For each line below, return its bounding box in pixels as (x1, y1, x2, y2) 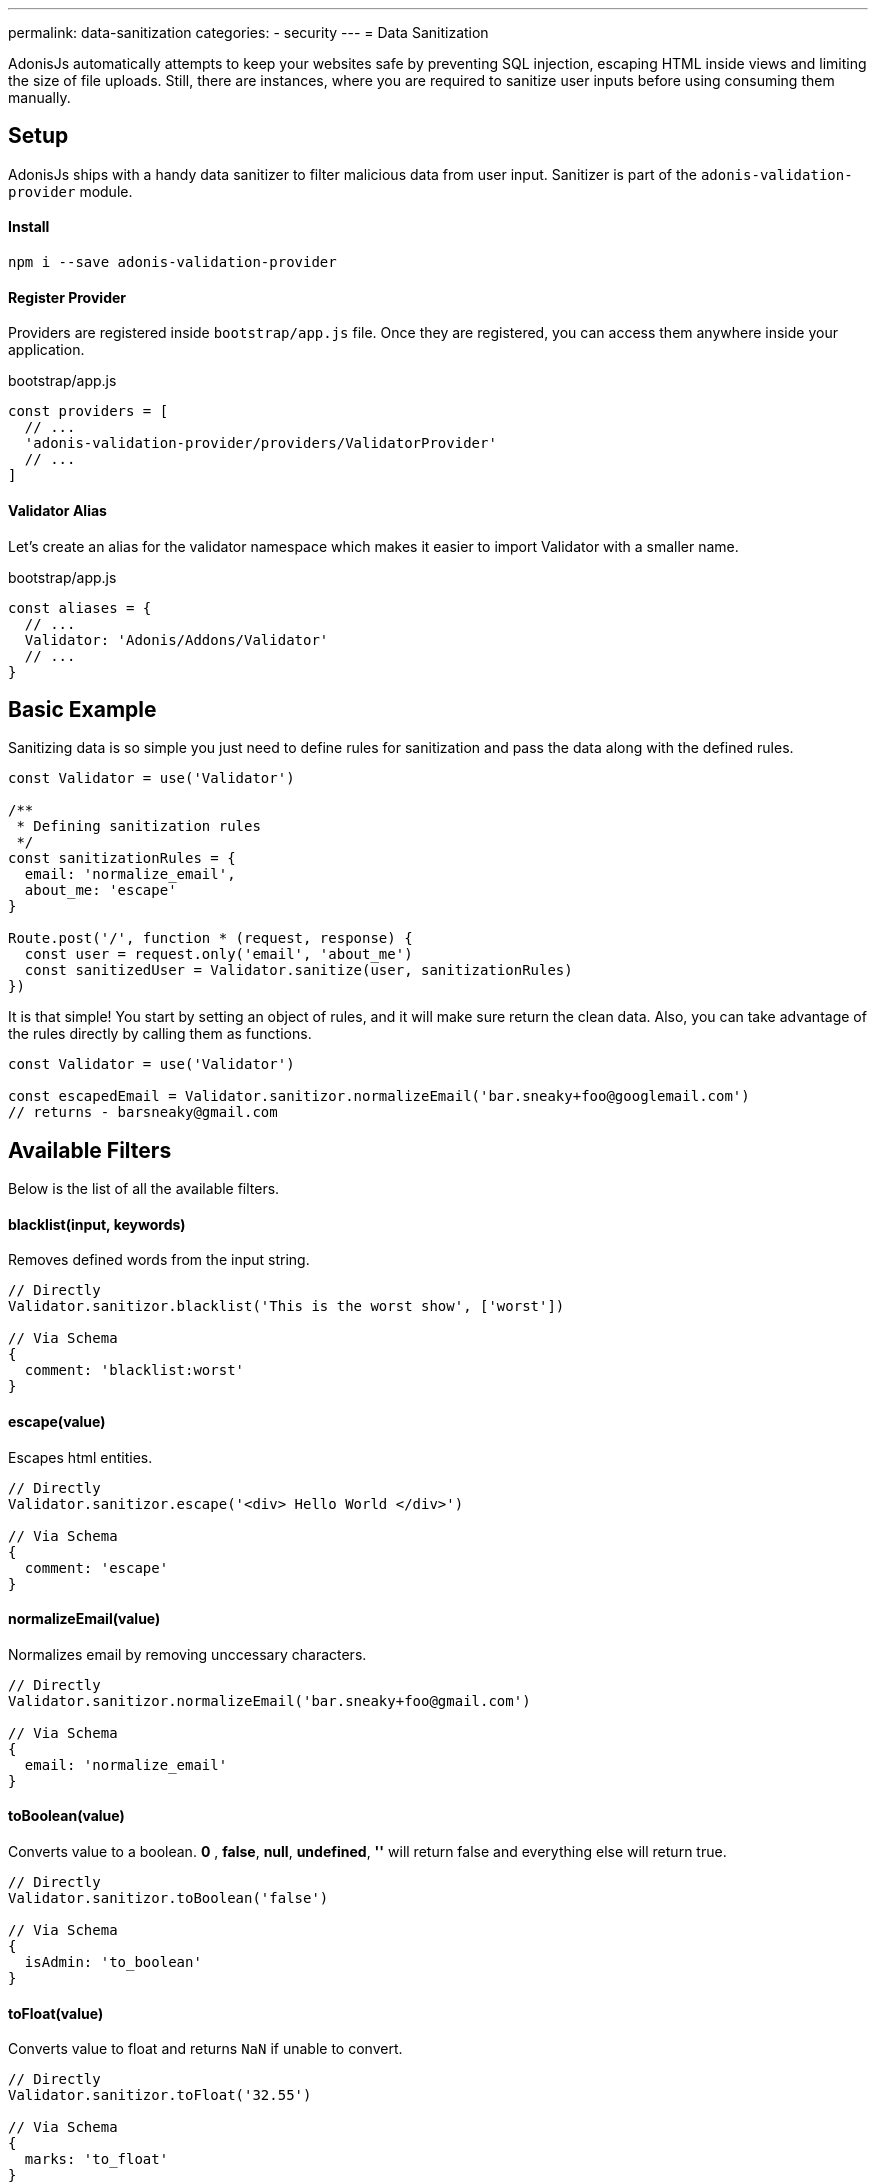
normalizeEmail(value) (8, 1610, 161, 1628)
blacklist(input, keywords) (8, 1215, 186, 1233)
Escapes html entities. (8, 1448, 153, 1466)
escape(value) (8, 1413, 106, 1431)
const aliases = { (8, 599, 152, 616)
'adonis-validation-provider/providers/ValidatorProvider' (24, 435, 497, 452)
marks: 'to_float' (24, 2151, 169, 2168)
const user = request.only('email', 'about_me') (24, 946, 413, 963)
